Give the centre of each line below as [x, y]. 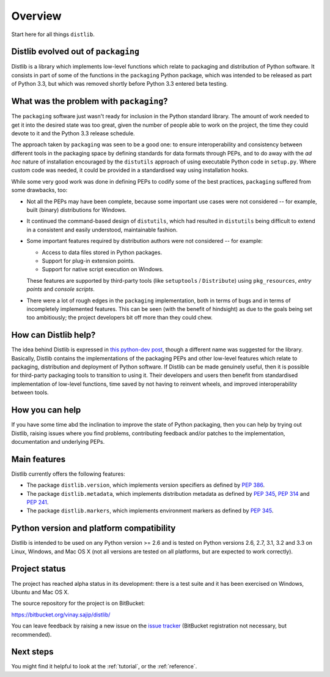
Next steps [32, 652]
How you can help [46, 410]
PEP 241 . [38, 502]
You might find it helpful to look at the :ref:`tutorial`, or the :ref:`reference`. [104, 667]
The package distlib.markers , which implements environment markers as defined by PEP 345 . [150, 511]
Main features [38, 459]
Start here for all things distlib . [53, 34]
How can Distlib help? [53, 335]
